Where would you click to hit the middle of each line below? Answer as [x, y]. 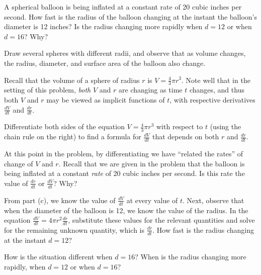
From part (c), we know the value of [60, 200]
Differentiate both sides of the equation [64, 126]
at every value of [152, 200]
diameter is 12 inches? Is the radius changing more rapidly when [103, 26]
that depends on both [186, 136]
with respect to [180, 126]
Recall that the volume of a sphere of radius [72, 80]
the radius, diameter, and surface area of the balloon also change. [105, 63]
